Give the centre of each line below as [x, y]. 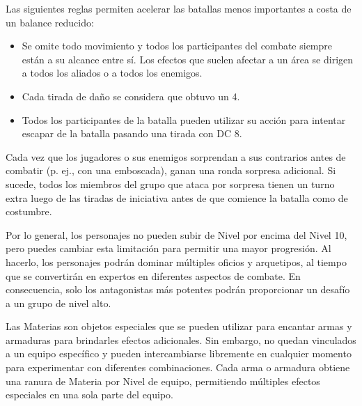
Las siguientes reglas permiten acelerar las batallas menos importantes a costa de [179, 8]
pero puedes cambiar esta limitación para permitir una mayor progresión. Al [168, 248]
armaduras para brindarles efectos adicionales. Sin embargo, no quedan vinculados [181, 339]
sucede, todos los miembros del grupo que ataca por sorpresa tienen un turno [170, 184]
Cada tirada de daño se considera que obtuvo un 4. [131, 96]
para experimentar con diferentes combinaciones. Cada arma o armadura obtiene [178, 367]
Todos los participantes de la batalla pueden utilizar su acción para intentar [184, 119]
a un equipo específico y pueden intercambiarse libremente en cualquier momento [179, 353]
